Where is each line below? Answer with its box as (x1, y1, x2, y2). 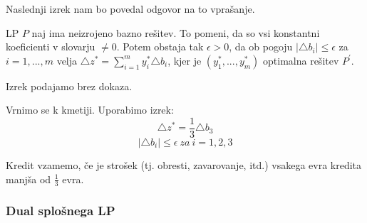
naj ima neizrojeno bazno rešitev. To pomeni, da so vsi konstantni (31, 25, 320, 40)
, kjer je (167, 53, 202, 67)
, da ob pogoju (229, 39, 293, 54)
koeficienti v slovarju (6, 39, 95, 54)
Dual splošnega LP (6, 202, 115, 219)
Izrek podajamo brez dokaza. (6, 78, 133, 93)
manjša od (6, 171, 51, 186)
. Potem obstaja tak (116, 39, 204, 54)
